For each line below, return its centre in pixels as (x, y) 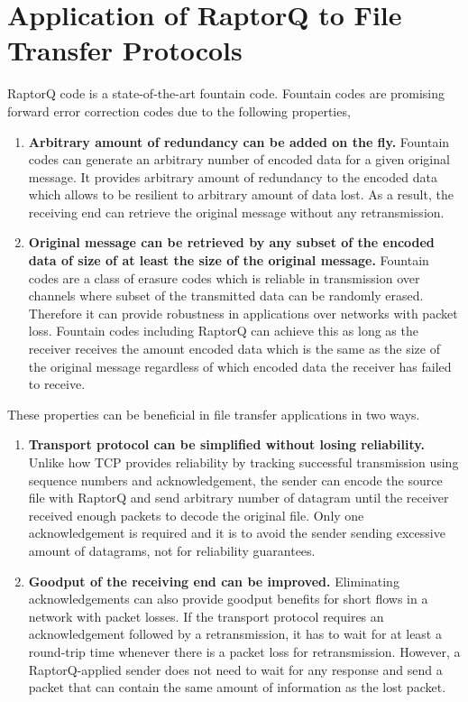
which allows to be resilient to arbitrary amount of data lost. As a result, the (241, 194)
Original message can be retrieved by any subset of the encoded (231, 242)
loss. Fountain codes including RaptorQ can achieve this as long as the (223, 331)
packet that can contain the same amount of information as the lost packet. (237, 687)
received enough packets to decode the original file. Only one (196, 515)
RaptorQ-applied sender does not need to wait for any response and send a (235, 669)
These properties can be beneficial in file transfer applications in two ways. (214, 414)
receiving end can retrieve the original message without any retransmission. (236, 212)
